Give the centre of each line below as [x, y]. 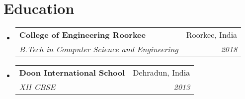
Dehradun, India [162, 73]
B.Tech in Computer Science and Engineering [99, 49]
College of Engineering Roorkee [82, 35]
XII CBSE [37, 87]
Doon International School [72, 73]
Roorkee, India [212, 35]
